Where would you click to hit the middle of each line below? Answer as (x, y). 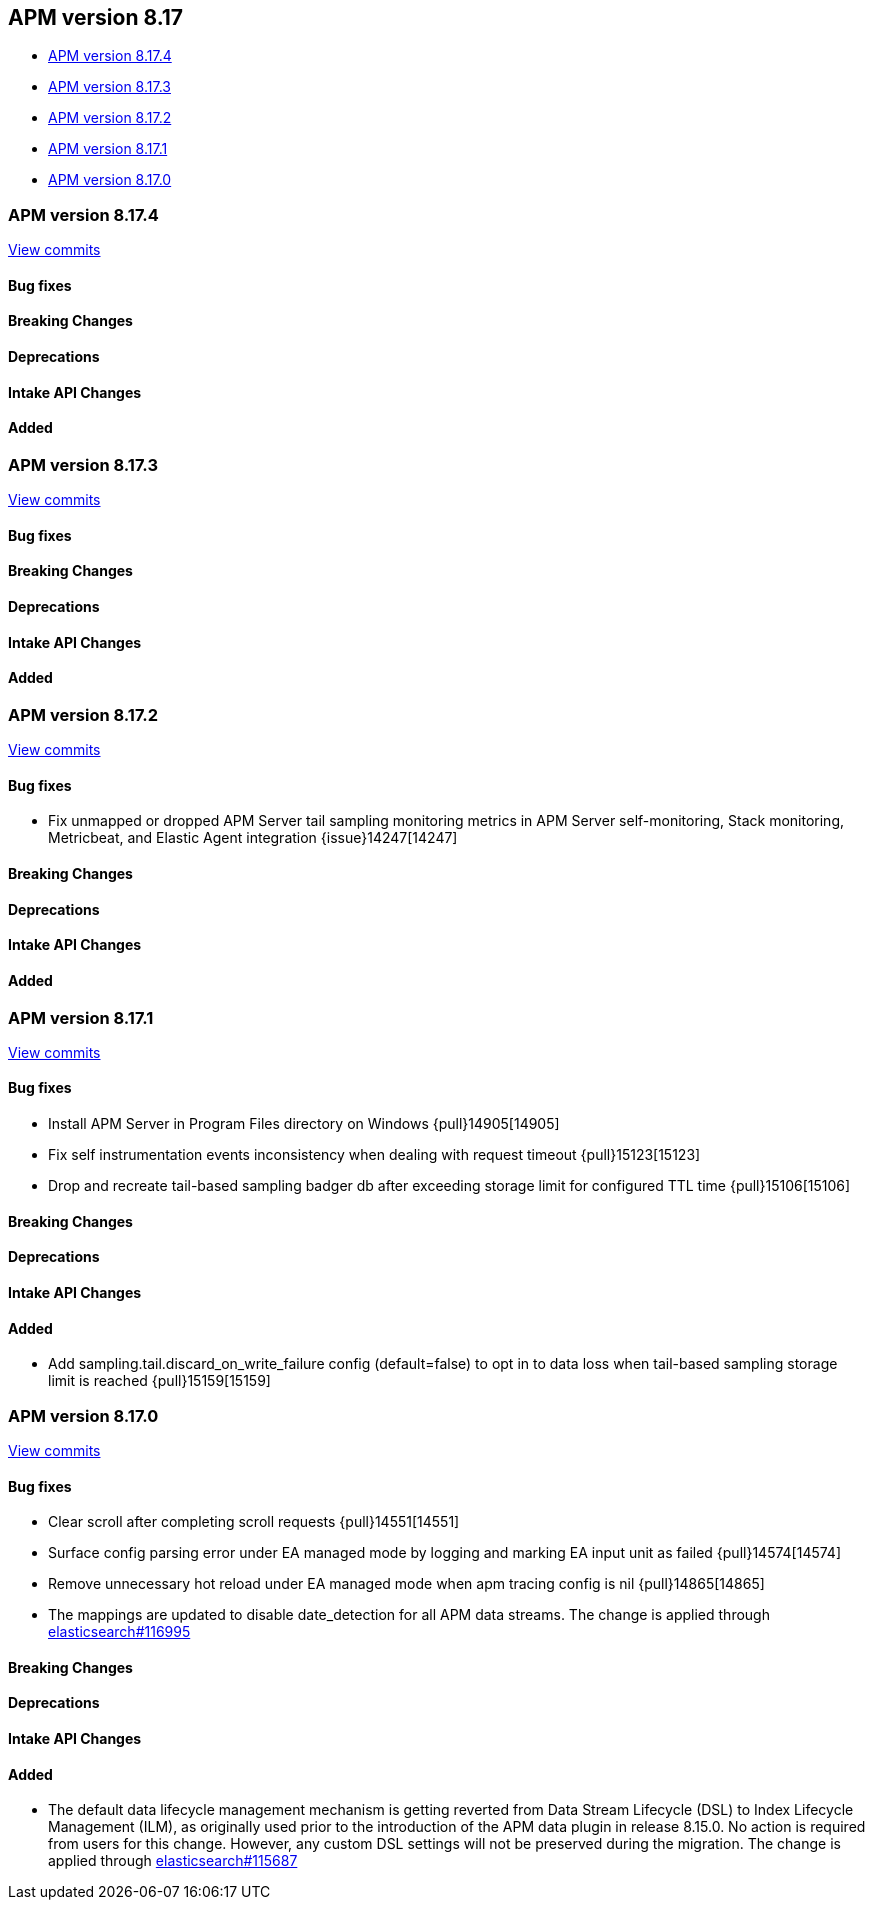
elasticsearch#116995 (119, 1632)
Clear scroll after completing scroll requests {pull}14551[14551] (254, 1522)
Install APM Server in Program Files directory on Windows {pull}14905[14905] (304, 1124)
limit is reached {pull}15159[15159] (159, 1381)
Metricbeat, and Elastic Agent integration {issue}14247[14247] (253, 838)
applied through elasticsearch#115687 (173, 1861)
